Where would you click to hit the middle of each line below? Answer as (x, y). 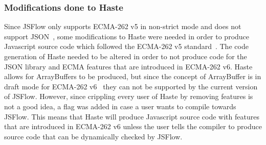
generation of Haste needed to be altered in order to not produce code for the (126, 56)
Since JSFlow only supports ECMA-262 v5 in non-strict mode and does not (123, 26)
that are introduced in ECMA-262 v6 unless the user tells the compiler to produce (133, 126)
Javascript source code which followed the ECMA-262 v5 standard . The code (126, 46)
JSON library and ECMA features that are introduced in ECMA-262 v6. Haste (128, 66)
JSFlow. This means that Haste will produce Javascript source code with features (132, 116)
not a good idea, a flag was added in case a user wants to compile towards (120, 106)
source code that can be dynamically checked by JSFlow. (93, 136)
